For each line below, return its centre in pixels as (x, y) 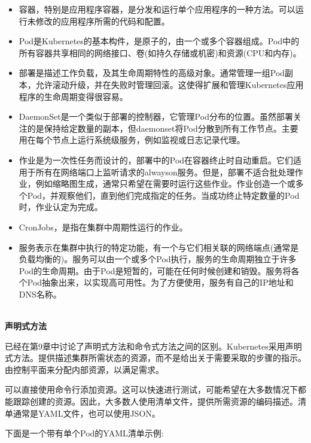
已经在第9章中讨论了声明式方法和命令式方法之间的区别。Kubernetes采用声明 (153, 346)
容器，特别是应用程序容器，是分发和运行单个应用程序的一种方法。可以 (157, 9)
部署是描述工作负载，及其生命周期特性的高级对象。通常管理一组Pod (152, 73)
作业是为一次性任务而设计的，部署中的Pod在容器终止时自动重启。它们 (156, 160)
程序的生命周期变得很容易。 (73, 96)
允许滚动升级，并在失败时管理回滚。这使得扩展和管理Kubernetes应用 (170, 84)
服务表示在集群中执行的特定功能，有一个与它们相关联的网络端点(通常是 (159, 247)
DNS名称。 (40, 294)
